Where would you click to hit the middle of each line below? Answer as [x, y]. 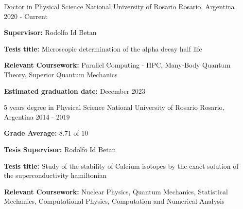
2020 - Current [26, 16]
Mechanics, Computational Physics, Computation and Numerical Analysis [114, 201]
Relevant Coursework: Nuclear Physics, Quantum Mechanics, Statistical [116, 191]
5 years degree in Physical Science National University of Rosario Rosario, [114, 107]
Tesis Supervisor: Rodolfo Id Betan [60, 149]
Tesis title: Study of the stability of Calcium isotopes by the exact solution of [121, 165]
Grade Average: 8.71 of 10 [46, 133]
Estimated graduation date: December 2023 [75, 91]
